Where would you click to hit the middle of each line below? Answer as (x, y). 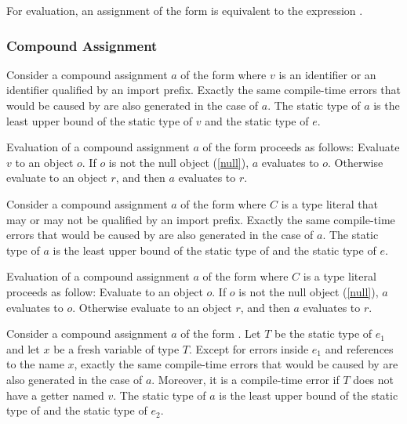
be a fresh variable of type (116, 348)
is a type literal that (330, 203)
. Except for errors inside (249, 348)
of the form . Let (221, 333)
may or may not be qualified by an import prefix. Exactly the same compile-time (201, 219)
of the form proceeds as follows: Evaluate (301, 147)
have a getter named (55, 395)
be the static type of (323, 333)
